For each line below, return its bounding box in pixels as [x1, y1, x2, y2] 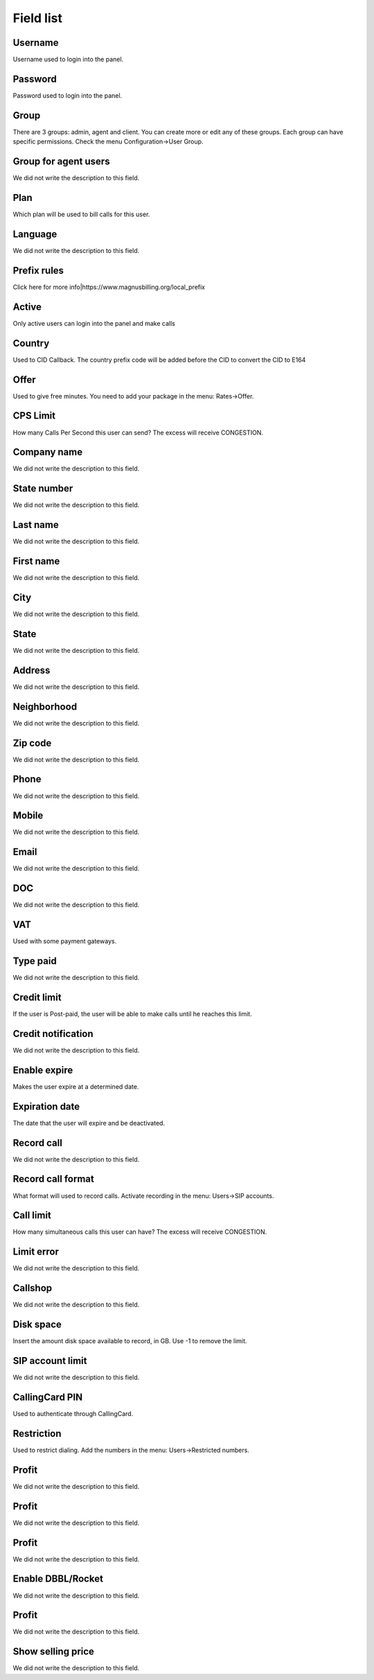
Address [12, 664, 51, 676]
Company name [12, 446, 83, 458]
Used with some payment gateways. [12, 937, 117, 945]
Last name [12, 519, 59, 531]
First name [12, 555, 60, 568]
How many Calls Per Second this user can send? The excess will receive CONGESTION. [12, 428, 263, 437]
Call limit [12, 1209, 52, 1221]
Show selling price [12, 1646, 95, 1658]
